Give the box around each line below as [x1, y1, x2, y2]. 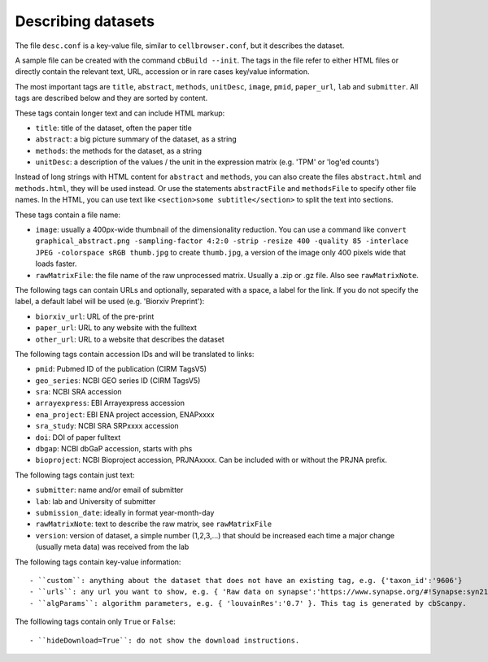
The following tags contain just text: [15, 470, 135, 480]
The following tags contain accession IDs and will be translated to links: [15, 349, 255, 359]
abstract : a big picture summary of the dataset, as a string [35, 134, 237, 144]
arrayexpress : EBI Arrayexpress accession [35, 399, 185, 408]
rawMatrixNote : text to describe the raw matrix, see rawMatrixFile [35, 519, 272, 529]
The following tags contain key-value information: [15, 557, 181, 567]
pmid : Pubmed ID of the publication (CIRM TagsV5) [35, 364, 207, 374]
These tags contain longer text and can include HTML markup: [15, 108, 225, 118]
